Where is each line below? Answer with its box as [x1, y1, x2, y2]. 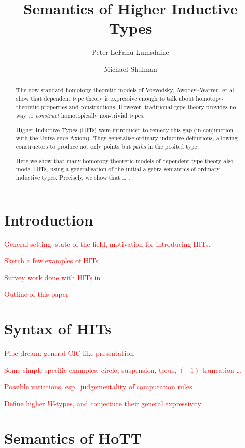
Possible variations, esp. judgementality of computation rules [4, 381, 192, 392]
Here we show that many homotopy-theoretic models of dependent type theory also [16, 156, 234, 165]
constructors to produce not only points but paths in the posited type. [16, 142, 199, 151]
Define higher [4, 398, 45, 408]
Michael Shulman [104, 63, 157, 74]
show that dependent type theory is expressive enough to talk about [16, 94, 194, 102]
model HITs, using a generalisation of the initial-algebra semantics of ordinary [16, 165, 220, 173]
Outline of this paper [4, 289, 69, 299]
